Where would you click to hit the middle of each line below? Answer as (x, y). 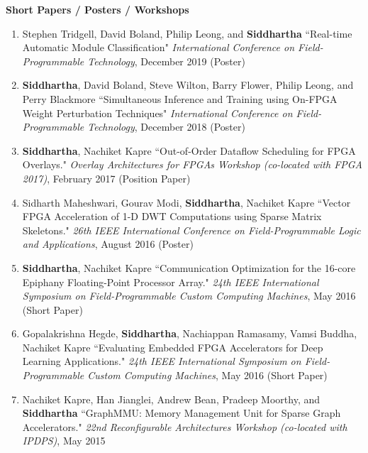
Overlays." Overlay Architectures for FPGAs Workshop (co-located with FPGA (193, 164)
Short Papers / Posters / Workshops (97, 9)
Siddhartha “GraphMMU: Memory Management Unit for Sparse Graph (182, 413)
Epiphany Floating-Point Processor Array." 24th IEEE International (171, 282)
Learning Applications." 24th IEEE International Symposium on (162, 361)
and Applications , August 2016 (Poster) (108, 244)
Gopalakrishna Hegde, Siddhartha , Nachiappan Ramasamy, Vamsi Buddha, (190, 333)
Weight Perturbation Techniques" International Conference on (157, 113)
